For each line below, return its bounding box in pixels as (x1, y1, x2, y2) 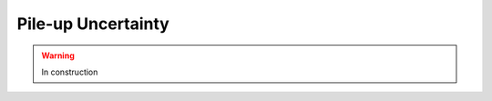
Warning (41, 50, 75, 61)
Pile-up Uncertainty (16, 14, 170, 34)
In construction (41, 66, 98, 77)
